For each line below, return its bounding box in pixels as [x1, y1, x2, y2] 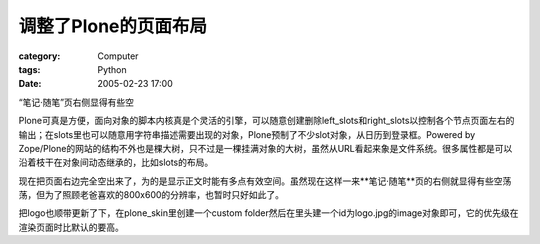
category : [18, 50, 61, 62]
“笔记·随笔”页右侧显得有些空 [18, 96, 135, 108]
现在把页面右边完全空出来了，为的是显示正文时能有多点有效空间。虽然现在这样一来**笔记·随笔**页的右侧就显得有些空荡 [18, 175, 512, 187]
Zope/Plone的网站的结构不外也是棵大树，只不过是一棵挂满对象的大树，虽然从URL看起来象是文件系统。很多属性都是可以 [18, 142, 513, 154]
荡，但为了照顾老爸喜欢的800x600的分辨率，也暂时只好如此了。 [18, 189, 285, 201]
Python [97, 63, 127, 75]
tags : [18, 63, 41, 75]
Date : [18, 78, 42, 90]
